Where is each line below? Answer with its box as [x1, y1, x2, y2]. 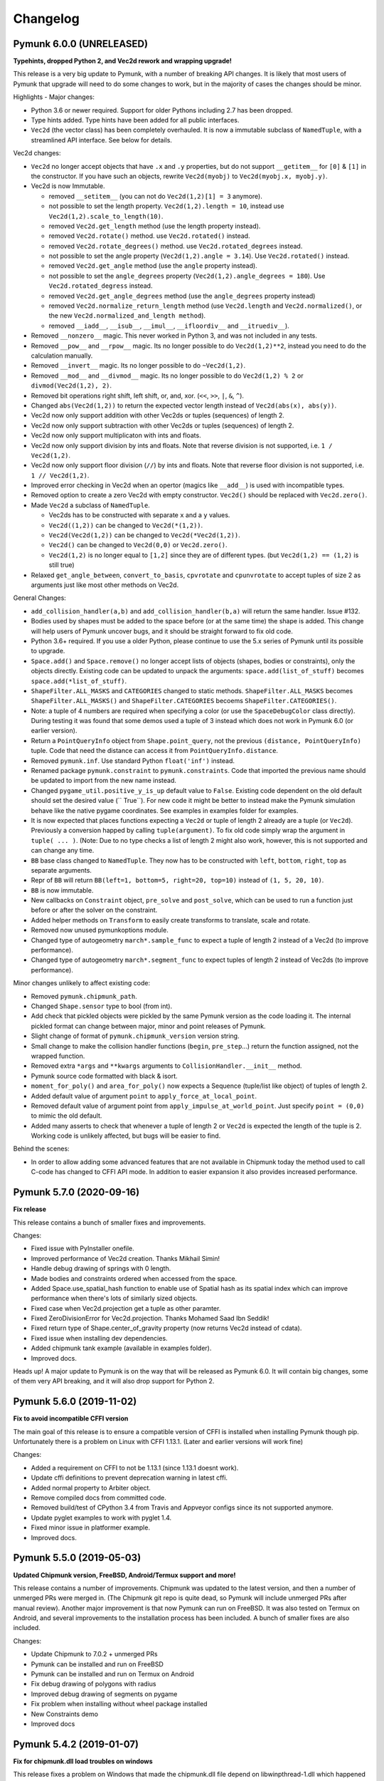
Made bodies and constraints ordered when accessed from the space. [31, 1274, 238, 1282]
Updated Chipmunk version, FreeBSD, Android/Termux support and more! [13, 1571, 236, 1579]
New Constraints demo [31, 1710, 99, 1718]
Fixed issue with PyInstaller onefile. [31, 1244, 134, 1253]
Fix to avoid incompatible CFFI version [13, 1414, 129, 1423]
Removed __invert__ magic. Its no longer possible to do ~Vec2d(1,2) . [31, 361, 245, 370]
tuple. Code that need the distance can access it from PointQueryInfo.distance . [31, 747, 279, 755]
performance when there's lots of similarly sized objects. [31, 1294, 198, 1303]
